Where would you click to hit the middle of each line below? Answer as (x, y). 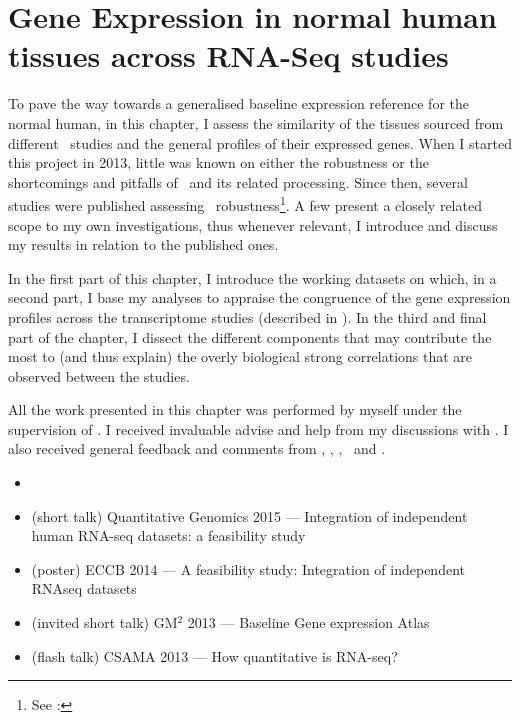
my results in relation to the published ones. (143, 244)
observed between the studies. (99, 375)
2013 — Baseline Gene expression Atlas (308, 622)
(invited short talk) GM (104, 622)
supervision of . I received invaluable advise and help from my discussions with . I (258, 428)
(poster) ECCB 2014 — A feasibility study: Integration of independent (248, 568)
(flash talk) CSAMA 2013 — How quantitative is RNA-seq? (214, 655)
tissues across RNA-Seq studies (228, 55)
